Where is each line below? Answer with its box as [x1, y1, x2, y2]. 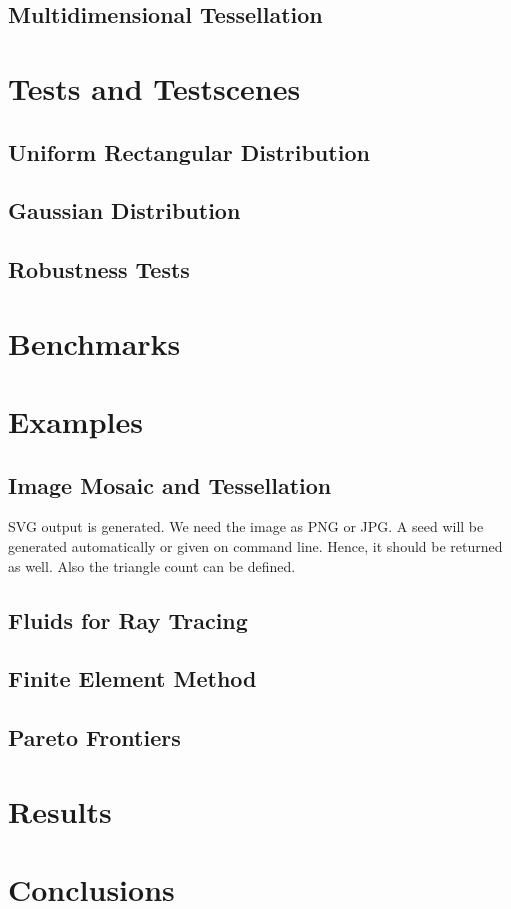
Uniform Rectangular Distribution [8, 136, 370, 167]
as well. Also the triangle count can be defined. [8, 555, 296, 576]
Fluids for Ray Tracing [8, 604, 248, 635]
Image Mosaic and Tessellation [8, 469, 332, 500]
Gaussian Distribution [8, 195, 241, 226]
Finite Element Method [8, 663, 257, 694]
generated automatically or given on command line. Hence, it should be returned [8, 536, 503, 557]
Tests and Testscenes [8, 67, 301, 108]
